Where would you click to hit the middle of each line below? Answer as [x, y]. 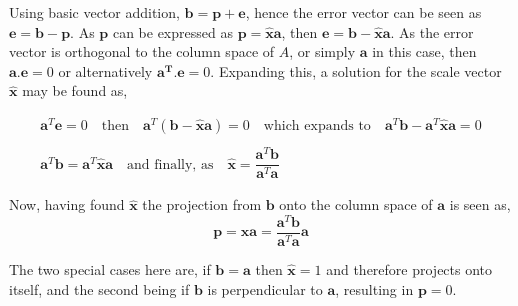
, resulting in [374, 288]
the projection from [202, 204]
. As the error [432, 31]
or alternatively [105, 70]
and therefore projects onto [409, 269]
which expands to [317, 126]
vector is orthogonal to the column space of [142, 51]
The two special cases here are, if [110, 269]
